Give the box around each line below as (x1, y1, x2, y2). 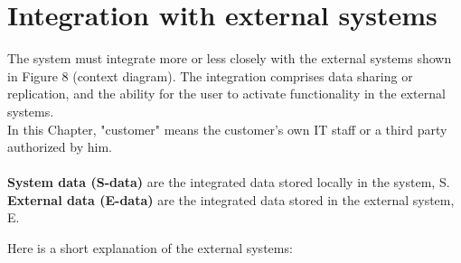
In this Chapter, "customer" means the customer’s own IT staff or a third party (7, 119, 447, 138)
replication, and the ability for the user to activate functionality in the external (7, 84, 446, 103)
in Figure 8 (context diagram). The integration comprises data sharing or (7, 66, 413, 85)
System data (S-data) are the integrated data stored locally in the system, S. (7, 173, 450, 192)
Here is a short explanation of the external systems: (7, 239, 293, 258)
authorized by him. (7, 137, 112, 156)
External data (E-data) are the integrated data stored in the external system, (7, 190, 455, 209)
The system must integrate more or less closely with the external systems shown (7, 49, 452, 68)
